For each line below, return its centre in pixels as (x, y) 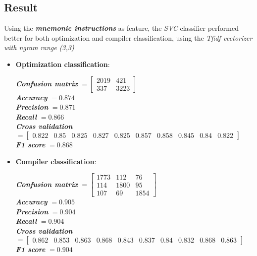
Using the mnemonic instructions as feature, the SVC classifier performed (121, 28)
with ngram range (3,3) (39, 47)
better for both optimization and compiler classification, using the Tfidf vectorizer (128, 37)
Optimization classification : (63, 64)
